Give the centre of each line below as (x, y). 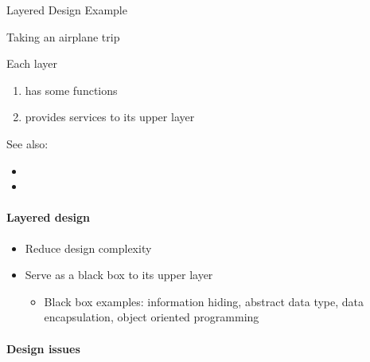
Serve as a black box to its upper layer (119, 275)
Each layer (32, 63)
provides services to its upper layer (110, 117)
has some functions (71, 90)
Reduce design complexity (88, 248)
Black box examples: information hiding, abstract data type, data (204, 301)
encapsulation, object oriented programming (152, 317)
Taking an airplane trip (63, 36)
